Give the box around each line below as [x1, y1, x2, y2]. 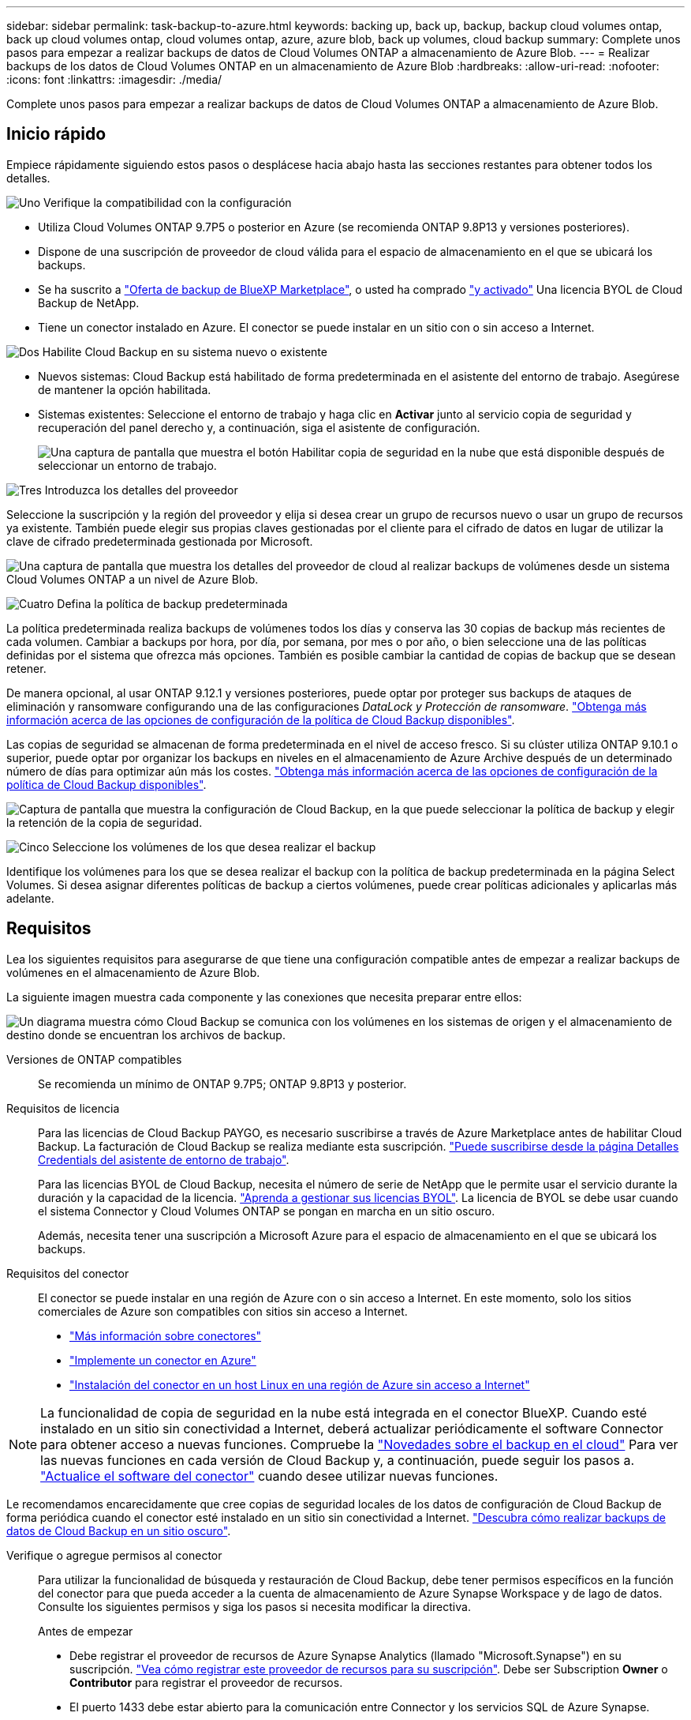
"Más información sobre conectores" [69, 1328, 262, 1343]
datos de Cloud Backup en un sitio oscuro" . [6, 1523, 231, 1538]
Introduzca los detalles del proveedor [44, 483, 238, 497]
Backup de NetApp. [38, 295, 140, 310]
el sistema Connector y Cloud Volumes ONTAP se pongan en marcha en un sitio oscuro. [38, 1204, 495, 1218]
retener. [6, 661, 47, 675]
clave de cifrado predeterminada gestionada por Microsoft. [6, 534, 313, 548]
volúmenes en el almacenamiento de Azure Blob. [6, 965, 260, 979]
